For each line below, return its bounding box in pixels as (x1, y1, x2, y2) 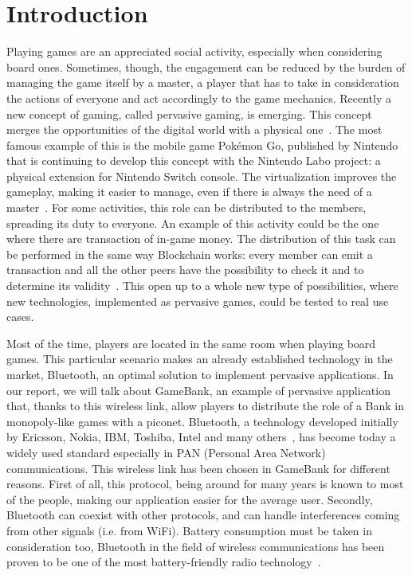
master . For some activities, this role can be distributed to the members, (6, 199, 367, 216)
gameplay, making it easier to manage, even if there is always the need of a (6, 183, 372, 200)
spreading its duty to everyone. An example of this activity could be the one (6, 214, 379, 231)
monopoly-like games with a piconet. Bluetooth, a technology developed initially (6, 413, 398, 429)
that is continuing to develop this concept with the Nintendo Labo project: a (6, 152, 381, 169)
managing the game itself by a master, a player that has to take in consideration (6, 74, 399, 91)
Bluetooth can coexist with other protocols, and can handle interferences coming (6, 507, 400, 523)
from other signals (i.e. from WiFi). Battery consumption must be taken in (6, 522, 372, 538)
